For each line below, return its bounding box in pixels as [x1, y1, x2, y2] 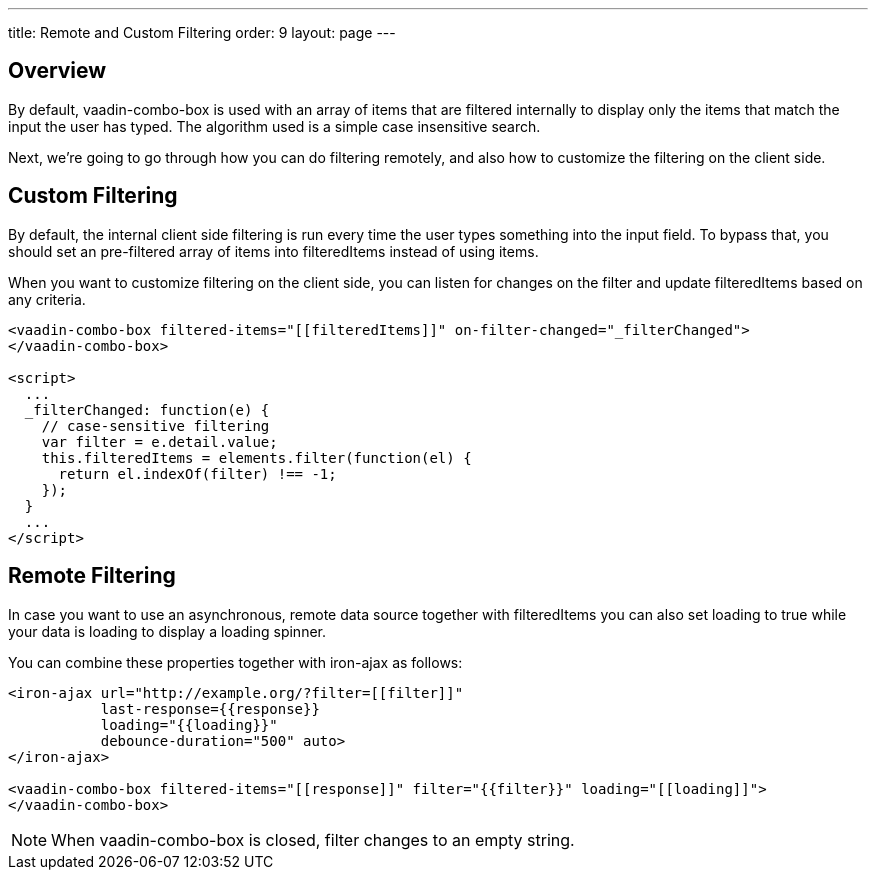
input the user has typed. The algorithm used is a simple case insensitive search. [8, 117, 541, 135]
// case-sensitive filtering [41, 417, 270, 434]
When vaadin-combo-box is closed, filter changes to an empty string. [51, 829, 575, 850]
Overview [8, 58, 107, 84]
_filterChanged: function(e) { [24, 401, 270, 418]
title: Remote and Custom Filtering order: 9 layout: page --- [8, 24, 396, 41]
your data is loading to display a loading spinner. [8, 622, 326, 640]
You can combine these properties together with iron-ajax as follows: [8, 653, 463, 671]
